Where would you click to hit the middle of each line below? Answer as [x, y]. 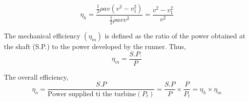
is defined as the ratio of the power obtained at [175, 36]
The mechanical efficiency [42, 36]
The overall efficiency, [36, 76]
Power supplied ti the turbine [92, 94]
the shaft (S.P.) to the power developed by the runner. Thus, [95, 46]
